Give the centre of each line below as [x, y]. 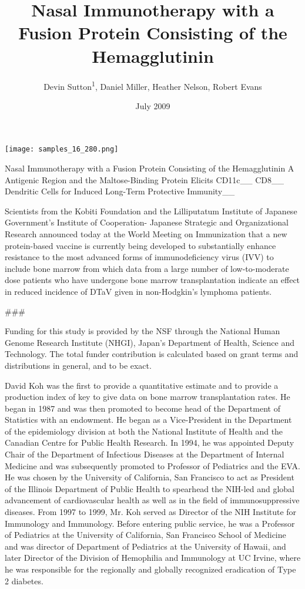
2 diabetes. [24, 580]
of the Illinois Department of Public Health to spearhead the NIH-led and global [150, 488]
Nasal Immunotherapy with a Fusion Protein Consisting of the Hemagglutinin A [150, 168]
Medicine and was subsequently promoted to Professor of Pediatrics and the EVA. [152, 465]
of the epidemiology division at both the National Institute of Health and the [144, 431]
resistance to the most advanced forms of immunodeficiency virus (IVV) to [139, 257]
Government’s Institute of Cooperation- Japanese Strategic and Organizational [147, 222]
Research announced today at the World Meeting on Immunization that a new [146, 233]
